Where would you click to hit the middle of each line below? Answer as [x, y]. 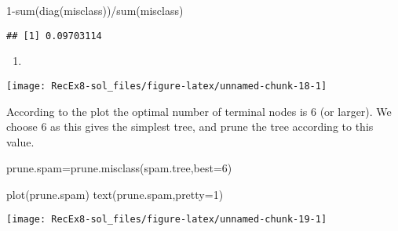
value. [20, 141]
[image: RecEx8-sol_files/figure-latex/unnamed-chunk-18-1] [167, 86]
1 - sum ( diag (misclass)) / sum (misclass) [95, 10]
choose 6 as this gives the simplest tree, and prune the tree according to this [190, 126]
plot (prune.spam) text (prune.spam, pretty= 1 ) [115, 194]
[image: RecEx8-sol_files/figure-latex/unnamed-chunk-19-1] [167, 220]
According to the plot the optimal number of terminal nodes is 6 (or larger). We [199, 111]
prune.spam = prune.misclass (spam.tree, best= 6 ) [119, 168]
